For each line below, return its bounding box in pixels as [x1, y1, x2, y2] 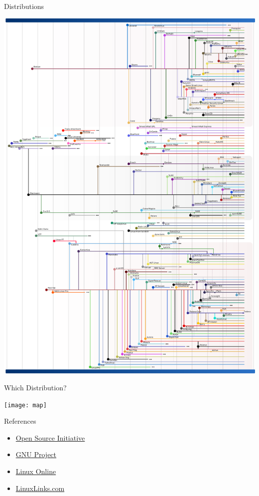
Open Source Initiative [15, 432, 85, 443]
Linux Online [15, 466, 56, 477]
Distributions [4, 1, 44, 11]
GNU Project [15, 449, 57, 460]
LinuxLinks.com [15, 483, 65, 493]
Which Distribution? [4, 382, 67, 393]
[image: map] [4, 401, 47, 409]
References [4, 416, 36, 426]
